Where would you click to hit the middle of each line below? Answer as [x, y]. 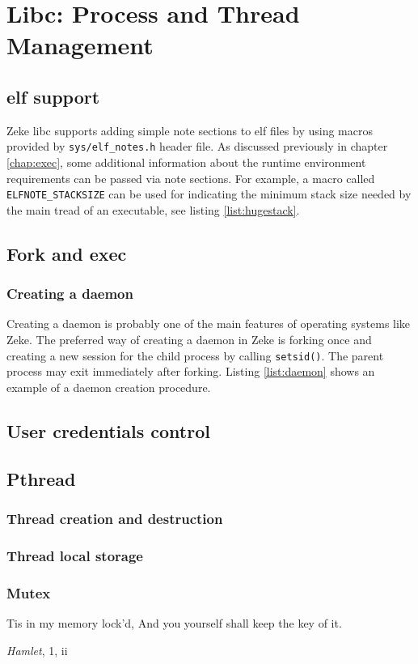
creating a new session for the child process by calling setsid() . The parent [195, 355]
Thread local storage [75, 555]
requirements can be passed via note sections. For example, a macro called [191, 178]
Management [80, 45]
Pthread [41, 478]
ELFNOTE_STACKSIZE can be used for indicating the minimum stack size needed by [209, 194]
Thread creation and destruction [115, 518]
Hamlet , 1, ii [37, 650]
